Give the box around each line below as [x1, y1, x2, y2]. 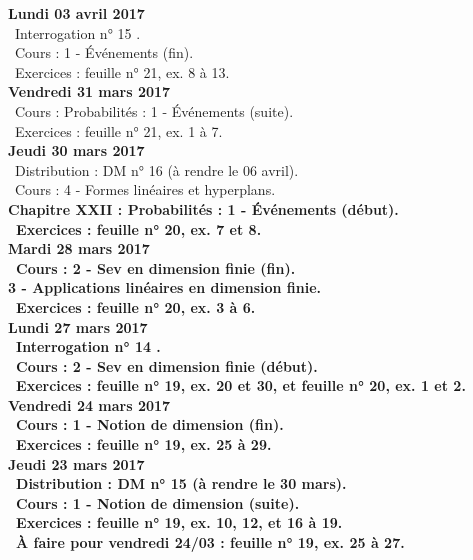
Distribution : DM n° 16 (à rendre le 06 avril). [14, 159, 299, 180]
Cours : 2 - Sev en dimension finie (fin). [16, 257, 296, 278]
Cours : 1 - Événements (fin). [14, 42, 194, 63]
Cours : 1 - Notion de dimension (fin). [16, 414, 284, 435]
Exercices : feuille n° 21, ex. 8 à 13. [14, 61, 230, 82]
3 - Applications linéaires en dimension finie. [8, 277, 322, 298]
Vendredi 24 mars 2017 [8, 394, 171, 415]
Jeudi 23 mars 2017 [8, 453, 145, 474]
